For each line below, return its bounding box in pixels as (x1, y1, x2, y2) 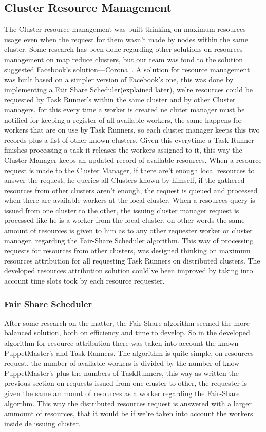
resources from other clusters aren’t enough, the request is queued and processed (4, 184, 258, 195)
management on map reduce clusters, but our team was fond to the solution (4, 53, 243, 64)
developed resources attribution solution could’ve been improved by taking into (4, 265, 253, 276)
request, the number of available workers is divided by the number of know (4, 358, 240, 368)
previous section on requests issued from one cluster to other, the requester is (4, 378, 248, 388)
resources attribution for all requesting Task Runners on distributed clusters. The (4, 255, 260, 266)
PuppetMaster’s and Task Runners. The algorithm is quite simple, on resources (4, 347, 254, 358)
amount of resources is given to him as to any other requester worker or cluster (4, 225, 253, 236)
